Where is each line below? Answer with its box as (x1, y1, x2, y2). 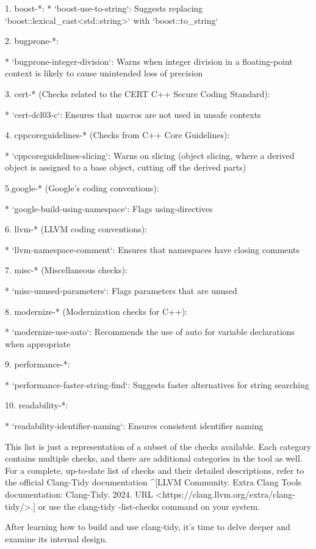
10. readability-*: (5, 399, 68, 411)
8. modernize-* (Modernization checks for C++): (5, 304, 188, 317)
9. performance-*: (5, 358, 70, 370)
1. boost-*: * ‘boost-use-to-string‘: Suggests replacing (5, 2, 203, 14)
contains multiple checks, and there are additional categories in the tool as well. (5, 452, 303, 465)
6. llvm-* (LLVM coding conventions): (5, 223, 148, 235)
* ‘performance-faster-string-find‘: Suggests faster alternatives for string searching (5, 378, 309, 391)
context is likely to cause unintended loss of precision (5, 67, 203, 79)
